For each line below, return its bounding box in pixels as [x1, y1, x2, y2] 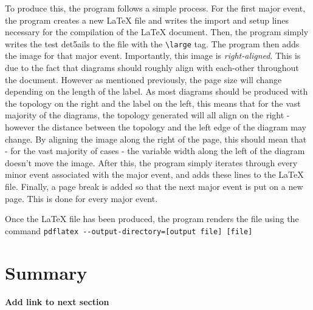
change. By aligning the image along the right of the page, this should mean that [5, 132, 307, 145]
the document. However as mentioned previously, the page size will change [5, 73, 282, 86]
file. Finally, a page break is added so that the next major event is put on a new [5, 180, 303, 192]
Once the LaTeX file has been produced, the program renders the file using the [5, 212, 299, 225]
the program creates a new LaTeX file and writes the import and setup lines [5, 13, 289, 26]
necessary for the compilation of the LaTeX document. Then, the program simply [5, 25, 309, 38]
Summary [5, 260, 88, 285]
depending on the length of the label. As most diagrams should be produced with [5, 85, 308, 98]
